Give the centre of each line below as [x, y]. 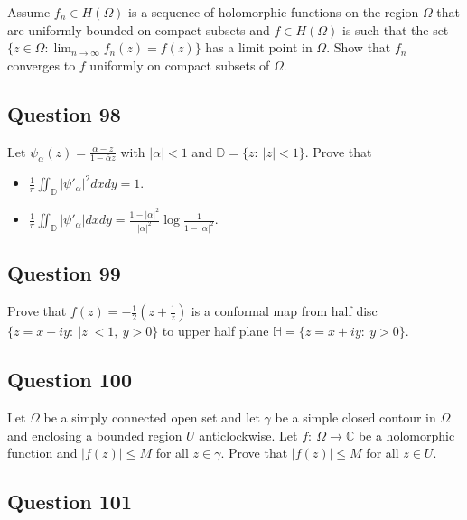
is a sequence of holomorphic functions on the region [274, 12]
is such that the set [396, 29]
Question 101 [70, 501]
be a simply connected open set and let [152, 417]
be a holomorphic [406, 435]
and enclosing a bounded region [95, 435]
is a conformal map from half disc [284, 311]
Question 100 [70, 380]
